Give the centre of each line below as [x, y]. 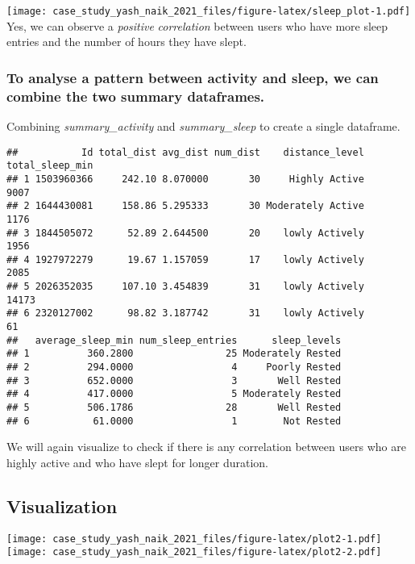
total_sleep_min [50, 166]
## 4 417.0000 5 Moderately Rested [174, 394]
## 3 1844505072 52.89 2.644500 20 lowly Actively [185, 233]
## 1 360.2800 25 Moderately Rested [174, 354]
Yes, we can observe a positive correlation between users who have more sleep [197, 25]
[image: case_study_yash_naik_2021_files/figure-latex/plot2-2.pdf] [194, 552]
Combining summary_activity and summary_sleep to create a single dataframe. [203, 125]
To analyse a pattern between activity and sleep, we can [193, 77]
